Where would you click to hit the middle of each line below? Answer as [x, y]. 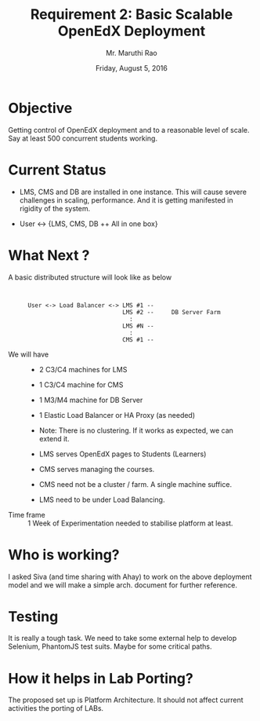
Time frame [27, 514]
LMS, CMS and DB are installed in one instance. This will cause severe [133, 192]
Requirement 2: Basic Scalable [132, 15]
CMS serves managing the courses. [97, 469]
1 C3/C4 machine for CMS [81, 384]
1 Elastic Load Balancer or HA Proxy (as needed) [117, 415]
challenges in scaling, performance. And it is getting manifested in [126, 200]
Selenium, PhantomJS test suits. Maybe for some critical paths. [110, 646]
